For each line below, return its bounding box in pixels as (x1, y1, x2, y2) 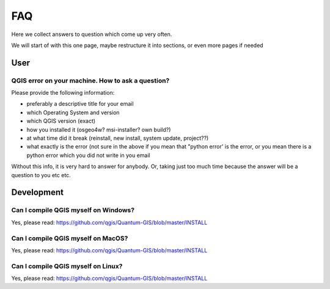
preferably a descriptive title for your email (26, 100, 134, 108)
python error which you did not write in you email (26, 152, 150, 159)
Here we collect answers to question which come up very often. (11, 31, 172, 38)
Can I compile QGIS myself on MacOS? (11, 234, 128, 243)
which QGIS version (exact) (26, 117, 96, 125)
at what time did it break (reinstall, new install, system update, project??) (26, 134, 209, 142)
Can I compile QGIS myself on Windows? (11, 206, 134, 214)
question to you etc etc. (11, 171, 71, 178)
